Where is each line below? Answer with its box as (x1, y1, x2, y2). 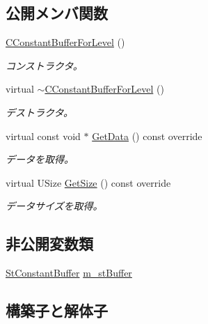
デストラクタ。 (6, 105, 74, 119)
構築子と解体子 (6, 300, 108, 321)
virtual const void (6, 128, 81, 143)
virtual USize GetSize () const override (6, 175, 171, 190)
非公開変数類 (6, 233, 93, 254)
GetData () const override (92, 128, 202, 143)
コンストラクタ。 (6, 58, 83, 72)
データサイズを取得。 (6, 199, 103, 213)
